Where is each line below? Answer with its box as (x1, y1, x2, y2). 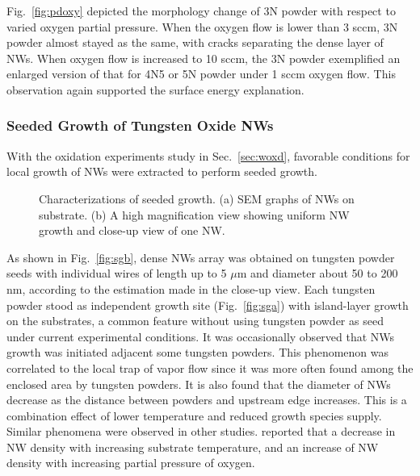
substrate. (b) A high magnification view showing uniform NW (39, 206, 350, 223)
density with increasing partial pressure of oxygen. (6, 454, 255, 471)
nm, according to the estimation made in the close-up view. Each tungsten (6, 280, 376, 297)
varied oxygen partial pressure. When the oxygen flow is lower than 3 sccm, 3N (6, 18, 398, 35)
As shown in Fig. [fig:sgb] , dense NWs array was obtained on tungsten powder (6, 248, 395, 265)
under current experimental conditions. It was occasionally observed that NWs (6, 328, 395, 344)
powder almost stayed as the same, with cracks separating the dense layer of (6, 34, 384, 51)
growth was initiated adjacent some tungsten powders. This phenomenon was (6, 344, 389, 361)
